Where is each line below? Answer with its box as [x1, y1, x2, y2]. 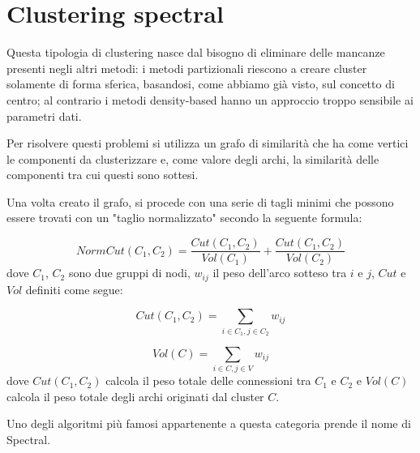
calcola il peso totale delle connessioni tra [105, 372, 311, 389]
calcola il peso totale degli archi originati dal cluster [6, 387, 264, 404]
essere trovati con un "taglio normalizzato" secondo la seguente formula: [6, 209, 362, 226]
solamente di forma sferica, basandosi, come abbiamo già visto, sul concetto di [6, 75, 395, 92]
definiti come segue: [25, 280, 123, 297]
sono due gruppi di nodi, [68, 264, 191, 281]
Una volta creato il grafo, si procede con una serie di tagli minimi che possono [6, 193, 394, 210]
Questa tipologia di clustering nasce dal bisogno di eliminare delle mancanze [6, 44, 385, 61]
